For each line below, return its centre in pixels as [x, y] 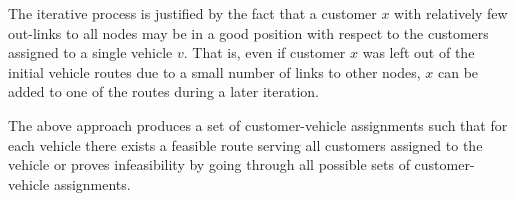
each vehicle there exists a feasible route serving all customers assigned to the [245, 144]
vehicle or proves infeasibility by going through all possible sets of [209, 164]
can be [458, 71]
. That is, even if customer [264, 52]
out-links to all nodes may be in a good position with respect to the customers [248, 32]
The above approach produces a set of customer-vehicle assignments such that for [258, 124]
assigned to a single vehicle [90, 52]
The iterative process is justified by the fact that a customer [192, 13]
